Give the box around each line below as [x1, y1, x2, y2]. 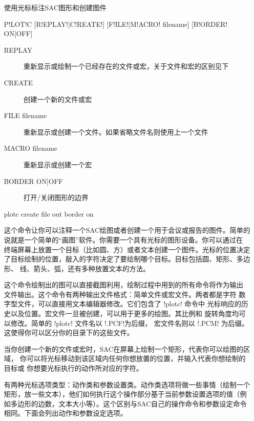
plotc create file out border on [4, 208, 94, 219]
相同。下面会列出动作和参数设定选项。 [4, 408, 127, 418]
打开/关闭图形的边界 [23, 192, 88, 202]
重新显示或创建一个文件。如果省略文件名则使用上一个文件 [23, 126, 208, 137]
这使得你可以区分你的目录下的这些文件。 [4, 327, 134, 338]
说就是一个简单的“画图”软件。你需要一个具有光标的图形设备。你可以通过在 [4, 234, 243, 244]
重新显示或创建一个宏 [23, 159, 92, 169]
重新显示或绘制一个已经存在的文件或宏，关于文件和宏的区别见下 [23, 61, 229, 71]
